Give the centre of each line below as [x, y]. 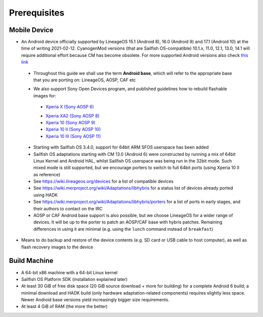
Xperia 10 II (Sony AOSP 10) [73, 130]
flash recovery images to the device [57, 247]
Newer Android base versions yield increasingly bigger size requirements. [95, 300]
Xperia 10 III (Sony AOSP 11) [73, 136]
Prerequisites [37, 13]
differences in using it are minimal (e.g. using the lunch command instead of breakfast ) [123, 229]
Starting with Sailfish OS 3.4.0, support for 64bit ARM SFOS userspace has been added [121, 147]
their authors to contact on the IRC [68, 208]
